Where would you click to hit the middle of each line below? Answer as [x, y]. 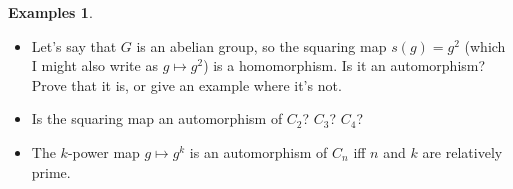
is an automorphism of [258, 151]
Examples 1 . [50, 12]
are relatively [462, 151]
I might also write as [94, 65]
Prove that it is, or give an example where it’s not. [186, 84]
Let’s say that [74, 45]
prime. [51, 171]
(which [485, 45]
